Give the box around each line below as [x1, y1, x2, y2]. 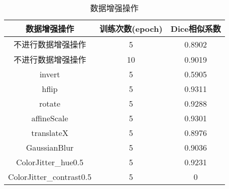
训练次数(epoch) [99, 23, 163, 34]
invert [39, 68, 60, 80]
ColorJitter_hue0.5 [16, 156, 84, 168]
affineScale [31, 112, 68, 124]
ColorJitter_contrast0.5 [8, 171, 92, 182]
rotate [39, 98, 60, 109]
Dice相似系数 [170, 23, 221, 34]
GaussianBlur [26, 141, 74, 153]
